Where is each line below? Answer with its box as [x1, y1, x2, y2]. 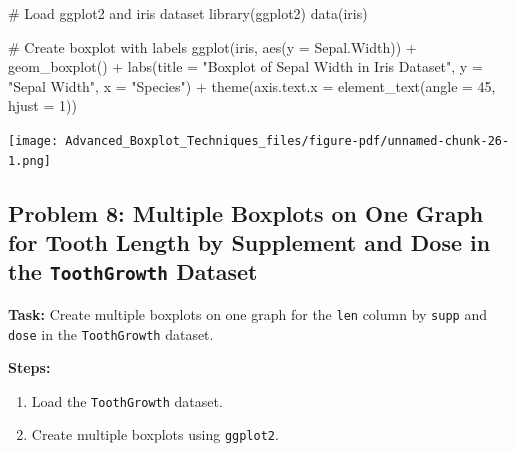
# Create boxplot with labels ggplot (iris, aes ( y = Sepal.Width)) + [8, 36, 417, 57]
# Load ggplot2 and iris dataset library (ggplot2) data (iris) [8, 3, 368, 23]
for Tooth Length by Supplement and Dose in [8, 227, 491, 258]
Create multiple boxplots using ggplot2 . [31, 424, 279, 445]
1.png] [8, 153, 51, 168]
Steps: [8, 357, 51, 378]
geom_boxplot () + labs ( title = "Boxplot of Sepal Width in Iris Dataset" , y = [8, 56, 483, 77]
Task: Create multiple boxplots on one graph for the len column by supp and [8, 303, 487, 324]
